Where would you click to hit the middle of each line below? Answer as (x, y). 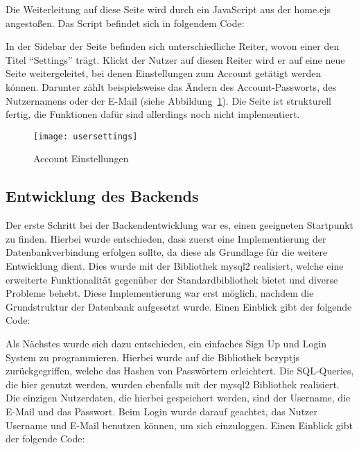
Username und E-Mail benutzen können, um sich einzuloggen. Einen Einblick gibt (179, 425)
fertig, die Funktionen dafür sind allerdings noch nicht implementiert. (153, 114)
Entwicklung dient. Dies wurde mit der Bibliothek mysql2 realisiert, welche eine (175, 265)
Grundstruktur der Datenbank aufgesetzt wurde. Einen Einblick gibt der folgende (179, 306)
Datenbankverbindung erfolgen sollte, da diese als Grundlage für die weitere (167, 252)
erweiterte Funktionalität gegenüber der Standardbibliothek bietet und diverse (172, 279)
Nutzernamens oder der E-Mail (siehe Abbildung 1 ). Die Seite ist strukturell (168, 100)
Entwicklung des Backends (102, 196)
